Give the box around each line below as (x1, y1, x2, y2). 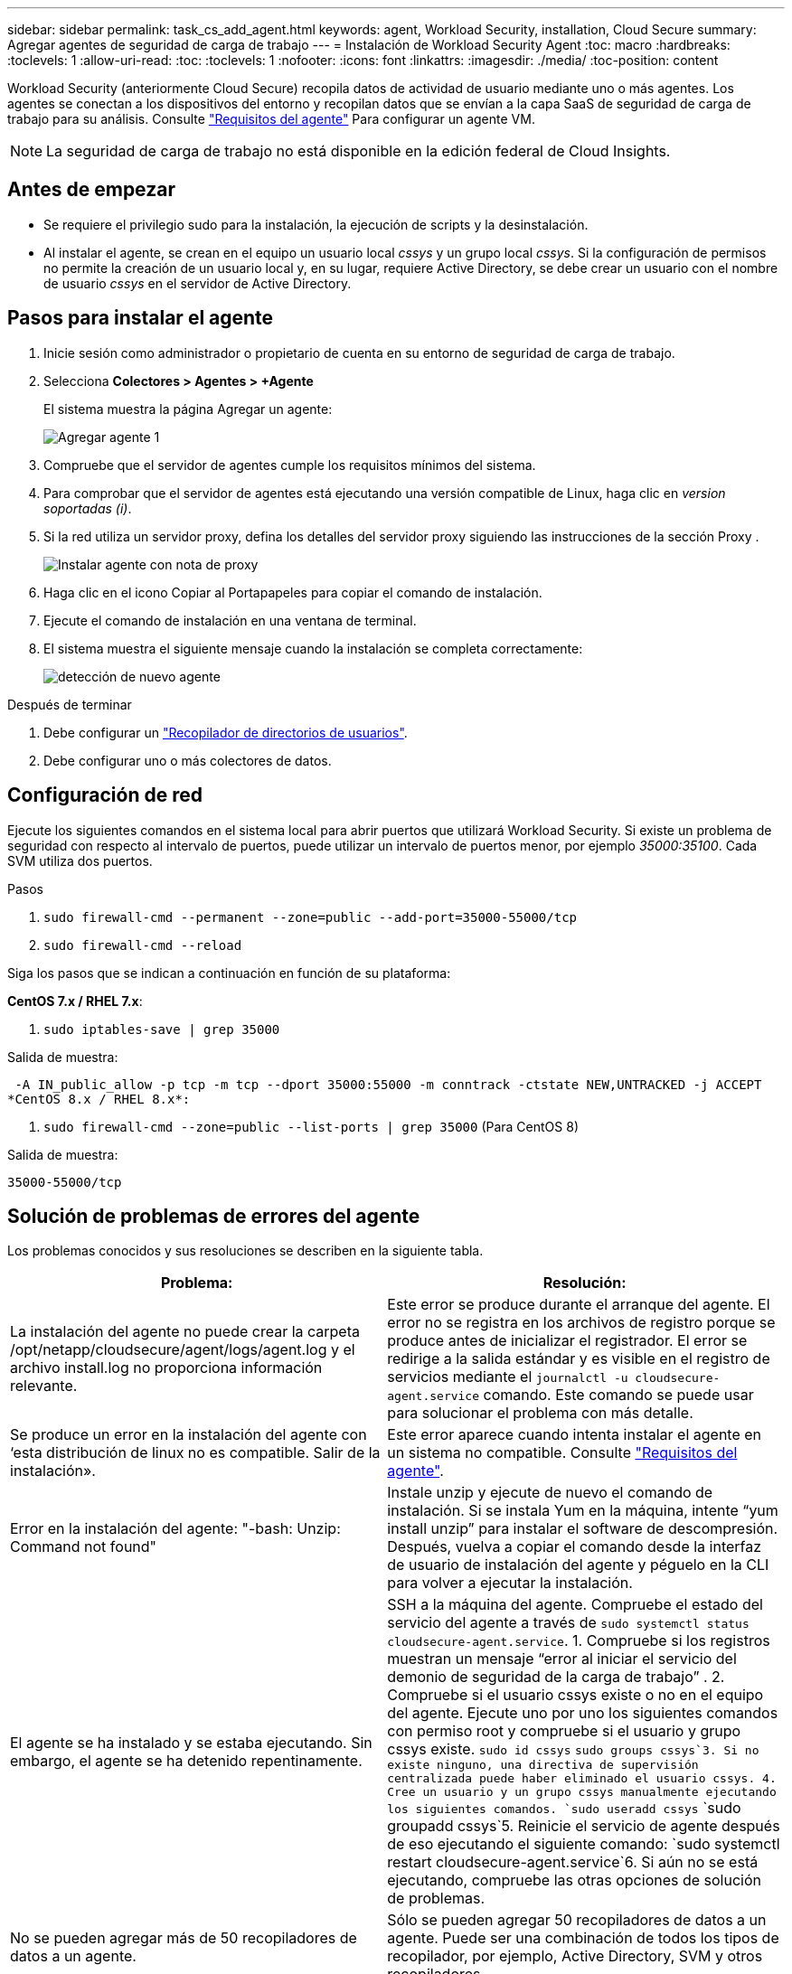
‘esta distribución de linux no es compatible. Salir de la (10, 1443, 381, 1462)
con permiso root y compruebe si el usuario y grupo (387, 1722, 741, 1741)
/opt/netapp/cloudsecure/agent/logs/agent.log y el (10, 1340, 355, 1359)
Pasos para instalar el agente (7, 306, 274, 330)
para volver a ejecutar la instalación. (387, 1574, 633, 1593)
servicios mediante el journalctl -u (387, 1368, 628, 1386)
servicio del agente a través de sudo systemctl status (387, 1613, 750, 1632)
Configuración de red (7, 784, 203, 807)
